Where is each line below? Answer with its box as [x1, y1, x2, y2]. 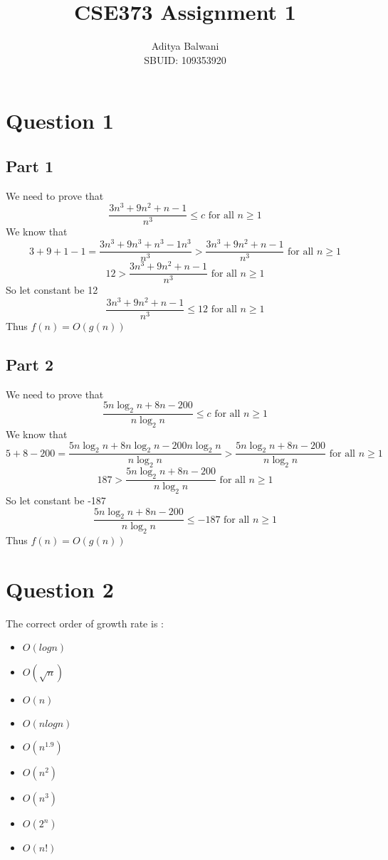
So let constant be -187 [6, 492, 106, 507]
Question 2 [6, 574, 114, 603]
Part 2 [6, 354, 54, 376]
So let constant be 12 [6, 282, 98, 297]
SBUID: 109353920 [144, 52, 226, 67]
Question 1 [6, 106, 114, 135]
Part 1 [6, 154, 54, 176]
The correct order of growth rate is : [6, 615, 164, 630]
